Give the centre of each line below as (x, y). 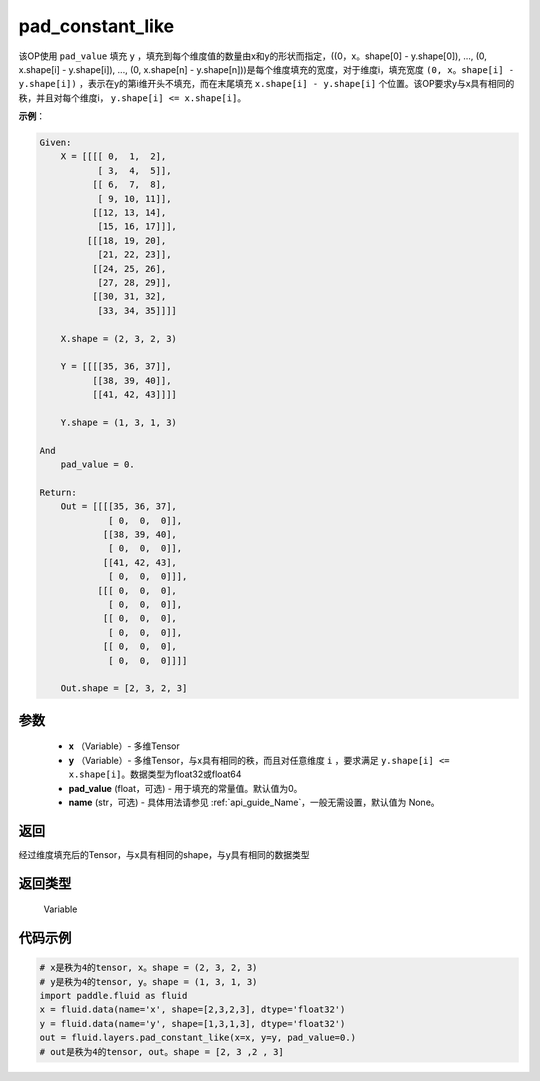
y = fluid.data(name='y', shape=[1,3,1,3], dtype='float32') (192, 1023)
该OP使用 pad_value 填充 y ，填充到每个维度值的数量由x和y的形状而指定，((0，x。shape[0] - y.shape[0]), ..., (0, (252, 56)
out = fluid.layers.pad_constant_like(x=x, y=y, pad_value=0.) (198, 1038)
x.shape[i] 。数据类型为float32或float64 (155, 774)
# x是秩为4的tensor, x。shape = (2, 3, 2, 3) (148, 968)
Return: (58, 492)
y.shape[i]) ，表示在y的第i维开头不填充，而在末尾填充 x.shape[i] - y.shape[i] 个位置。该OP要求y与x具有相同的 (266, 84)
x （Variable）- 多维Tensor (124, 746)
